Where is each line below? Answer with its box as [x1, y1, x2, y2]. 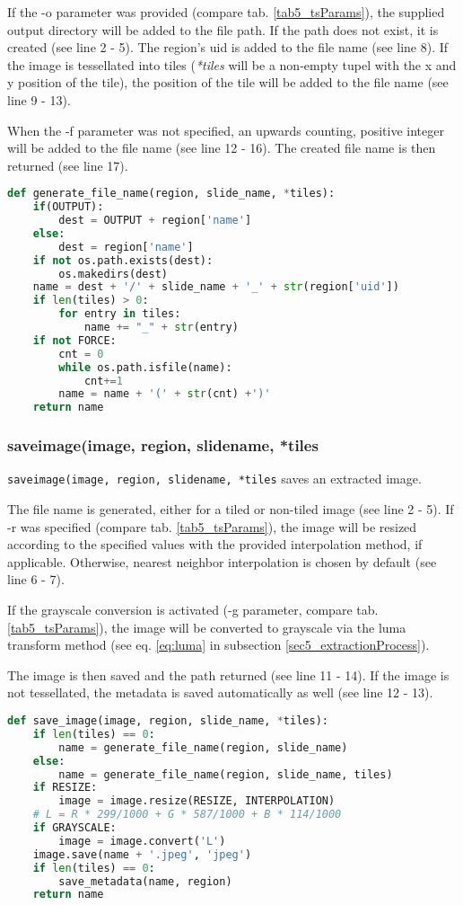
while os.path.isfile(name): [58, 360, 232, 374]
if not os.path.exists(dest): [32, 253, 214, 267]
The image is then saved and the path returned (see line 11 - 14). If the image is [7, 665, 450, 684]
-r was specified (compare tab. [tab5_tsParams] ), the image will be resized [7, 517, 417, 536]
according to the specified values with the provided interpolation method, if [7, 535, 423, 554]
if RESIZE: [32, 781, 98, 794]
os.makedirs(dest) [58, 267, 168, 280]
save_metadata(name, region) [58, 874, 232, 888]
